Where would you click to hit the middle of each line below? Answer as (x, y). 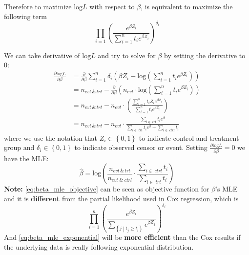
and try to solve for (127, 55)
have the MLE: (26, 158)
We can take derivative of (42, 55)
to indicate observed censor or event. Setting (141, 147)
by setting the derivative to (205, 55)
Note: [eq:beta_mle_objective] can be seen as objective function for (107, 189)
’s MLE (227, 189)
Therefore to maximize (38, 6)
